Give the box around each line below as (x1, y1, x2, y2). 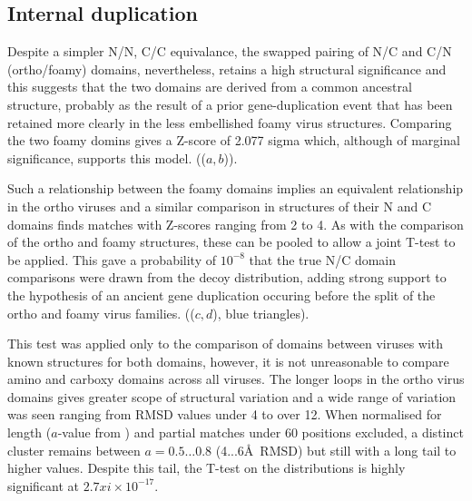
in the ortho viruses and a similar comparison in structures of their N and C (7, 196, 432, 215)
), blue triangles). (212, 303, 310, 322)
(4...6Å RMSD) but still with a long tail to (215, 440, 457, 459)
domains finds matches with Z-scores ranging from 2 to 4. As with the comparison (7, 214, 464, 233)
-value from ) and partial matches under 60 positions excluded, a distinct (57, 423, 464, 442)
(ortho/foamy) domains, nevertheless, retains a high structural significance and (7, 59, 447, 78)
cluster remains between (7, 440, 141, 459)
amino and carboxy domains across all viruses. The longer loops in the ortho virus (7, 369, 465, 388)
